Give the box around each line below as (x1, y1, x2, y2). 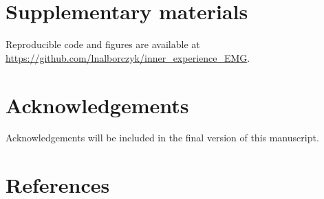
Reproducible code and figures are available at (6, 37, 200, 51)
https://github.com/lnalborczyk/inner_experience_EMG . (6, 50, 250, 65)
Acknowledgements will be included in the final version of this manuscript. (6, 130, 319, 145)
